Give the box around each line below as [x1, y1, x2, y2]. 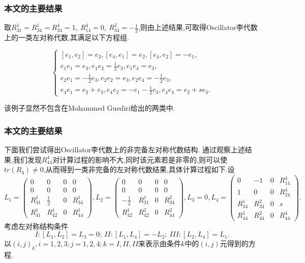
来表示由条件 [138, 238, 181, 249]
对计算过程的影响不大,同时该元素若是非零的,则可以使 [52, 154, 227, 165]
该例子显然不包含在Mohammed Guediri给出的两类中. [4, 103, 175, 113]
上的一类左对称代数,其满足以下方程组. [4, 32, 129, 43]
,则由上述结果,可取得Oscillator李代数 [138, 22, 258, 32]
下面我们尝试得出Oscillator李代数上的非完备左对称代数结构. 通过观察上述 [4, 144, 245, 155]
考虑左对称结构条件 [4, 220, 68, 231]
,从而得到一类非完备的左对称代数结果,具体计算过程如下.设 [43, 164, 235, 175]
